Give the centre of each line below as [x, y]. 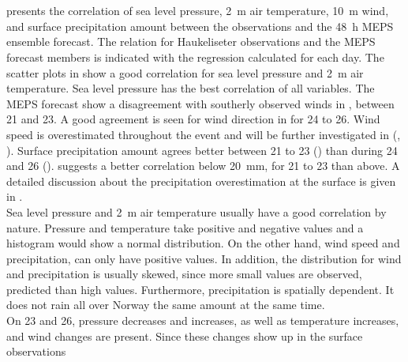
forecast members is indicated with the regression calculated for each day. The [195, 57]
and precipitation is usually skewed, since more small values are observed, [184, 274]
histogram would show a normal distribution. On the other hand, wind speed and [203, 243]
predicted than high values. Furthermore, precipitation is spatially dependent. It [200, 289]
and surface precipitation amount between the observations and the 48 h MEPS [200, 26]
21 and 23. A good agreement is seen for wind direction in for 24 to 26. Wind [193, 119]
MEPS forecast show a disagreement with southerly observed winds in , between [200, 103]
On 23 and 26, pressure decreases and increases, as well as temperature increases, [203, 321]
